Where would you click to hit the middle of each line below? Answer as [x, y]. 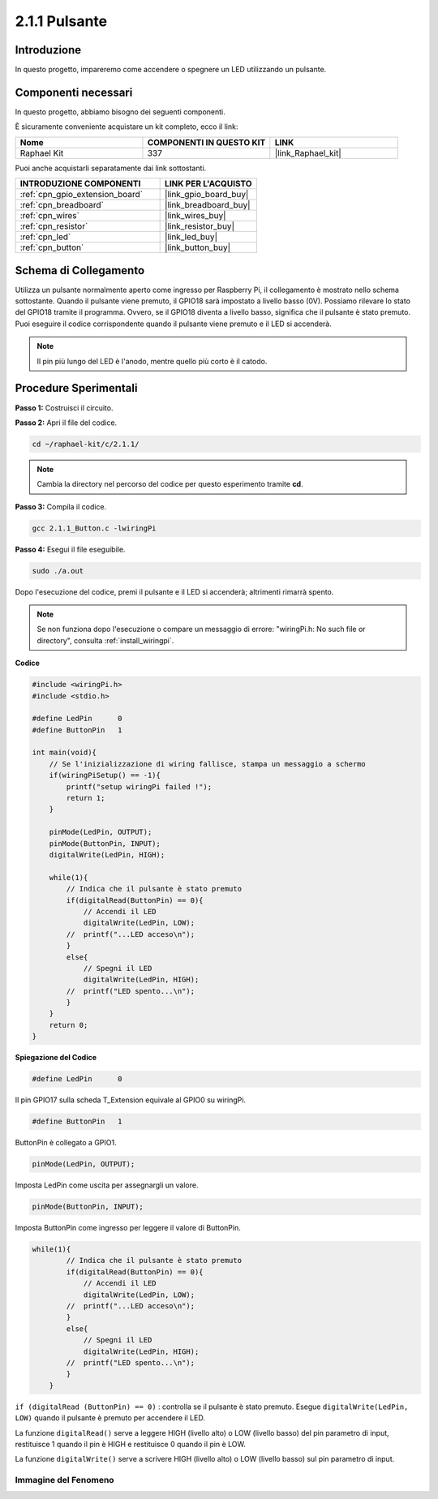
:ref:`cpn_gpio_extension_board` [82, 195]
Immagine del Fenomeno [64, 1480]
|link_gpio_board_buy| [207, 195]
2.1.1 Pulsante [61, 21]
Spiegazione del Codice [56, 1058]
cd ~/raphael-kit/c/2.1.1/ [86, 444]
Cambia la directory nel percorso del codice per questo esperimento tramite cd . [170, 484]
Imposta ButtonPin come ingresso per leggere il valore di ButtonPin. [128, 1228]
